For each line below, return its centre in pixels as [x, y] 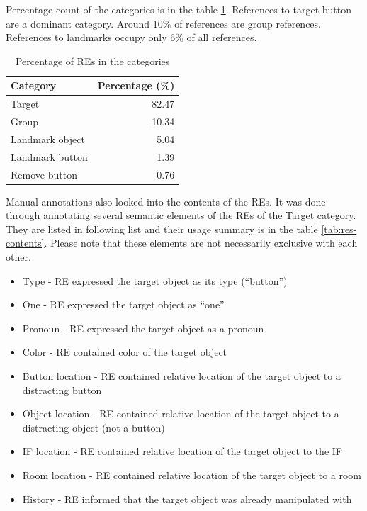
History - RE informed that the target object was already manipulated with [187, 499]
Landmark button [49, 156]
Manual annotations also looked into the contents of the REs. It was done [166, 201]
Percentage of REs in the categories [92, 61]
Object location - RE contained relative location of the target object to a [181, 414]
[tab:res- [339, 229]
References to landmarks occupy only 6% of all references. [131, 37]
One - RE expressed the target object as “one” [123, 304]
